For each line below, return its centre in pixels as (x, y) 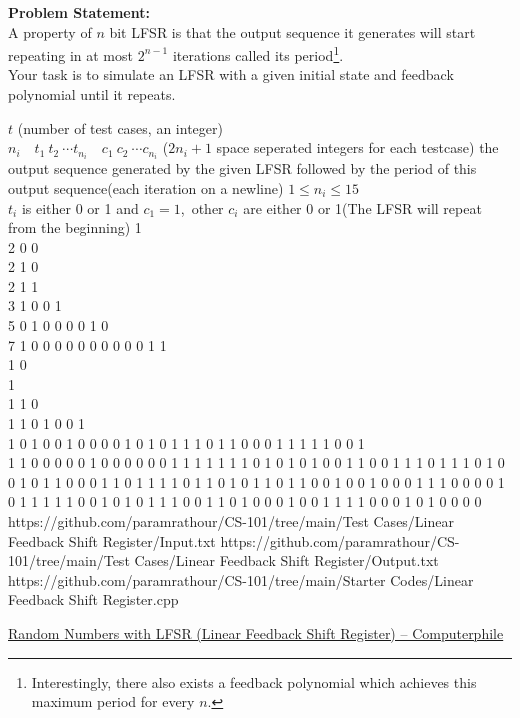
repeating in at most (70, 54)
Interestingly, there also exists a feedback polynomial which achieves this (254, 681)
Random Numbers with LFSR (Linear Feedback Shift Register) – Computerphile (256, 632)
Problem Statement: (79, 12)
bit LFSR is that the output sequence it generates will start (292, 31)
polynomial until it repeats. (92, 94)
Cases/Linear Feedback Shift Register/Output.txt (286, 560)
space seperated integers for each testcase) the (357, 147)
